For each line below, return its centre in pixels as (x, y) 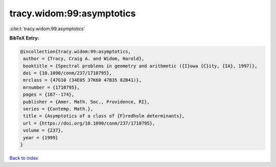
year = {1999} (41, 138)
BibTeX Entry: (24, 38)
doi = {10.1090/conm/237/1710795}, (68, 73)
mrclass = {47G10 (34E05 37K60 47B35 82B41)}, (82, 80)
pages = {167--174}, (49, 95)
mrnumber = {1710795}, (52, 87)
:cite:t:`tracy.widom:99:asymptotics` (47, 29)
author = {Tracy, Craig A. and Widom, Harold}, (84, 59)
